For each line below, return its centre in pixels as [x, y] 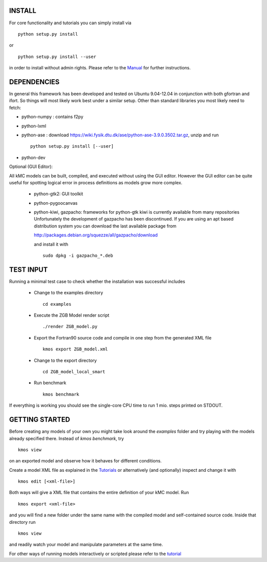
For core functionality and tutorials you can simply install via [70, 23]
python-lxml [34, 126]
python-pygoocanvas [56, 203]
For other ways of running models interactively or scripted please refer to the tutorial [95, 554]
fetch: [15, 108]
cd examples [57, 304]
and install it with [51, 244]
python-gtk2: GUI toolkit [59, 194]
